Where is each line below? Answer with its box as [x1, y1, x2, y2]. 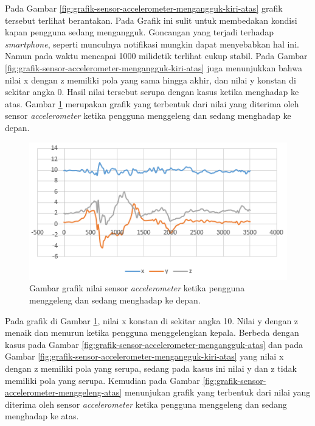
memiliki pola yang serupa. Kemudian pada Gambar [5, 374, 200, 386]
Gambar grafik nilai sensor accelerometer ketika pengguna [29, 282, 245, 294]
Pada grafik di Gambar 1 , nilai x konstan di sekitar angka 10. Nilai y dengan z [5, 314, 299, 327]
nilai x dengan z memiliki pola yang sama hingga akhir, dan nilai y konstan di [5, 73, 296, 86]
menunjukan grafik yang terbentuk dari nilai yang [124, 386, 311, 399]
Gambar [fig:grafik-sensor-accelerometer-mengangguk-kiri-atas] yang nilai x [5, 350, 284, 363]
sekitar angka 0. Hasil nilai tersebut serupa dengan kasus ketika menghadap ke [5, 85, 299, 98]
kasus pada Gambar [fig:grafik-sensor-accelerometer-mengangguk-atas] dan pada [5, 338, 303, 350]
